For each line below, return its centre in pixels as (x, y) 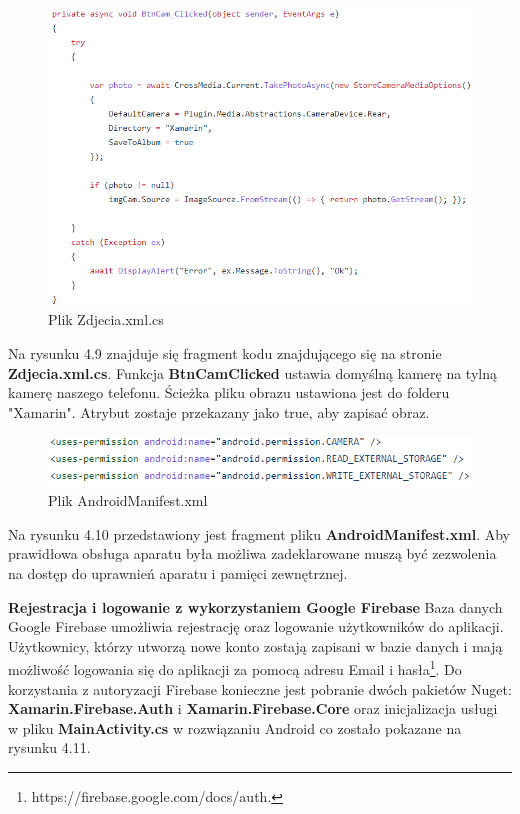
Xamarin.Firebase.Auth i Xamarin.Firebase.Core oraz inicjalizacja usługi (253, 708)
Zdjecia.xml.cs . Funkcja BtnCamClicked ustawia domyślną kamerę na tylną (252, 372)
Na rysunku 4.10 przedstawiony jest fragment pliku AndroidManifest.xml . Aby (259, 533)
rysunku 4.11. (49, 747)
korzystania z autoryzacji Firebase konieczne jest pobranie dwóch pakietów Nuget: (260, 688)
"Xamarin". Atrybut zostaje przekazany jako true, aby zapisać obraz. (219, 411)
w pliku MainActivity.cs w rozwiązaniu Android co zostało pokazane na (235, 727)
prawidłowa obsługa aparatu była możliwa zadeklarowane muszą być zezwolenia (252, 553)
